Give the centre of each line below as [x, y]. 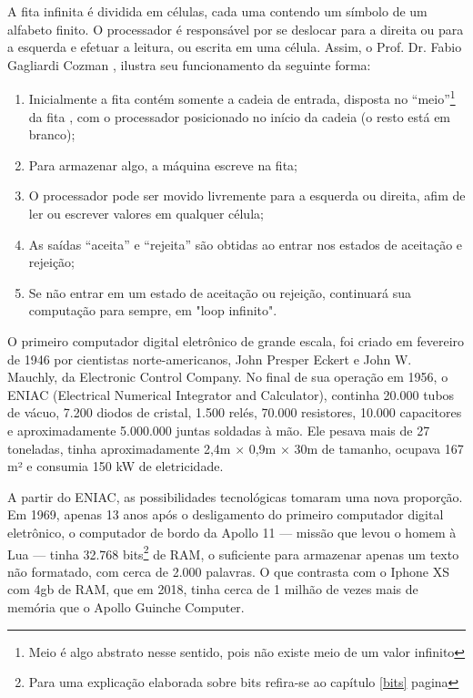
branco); [52, 134]
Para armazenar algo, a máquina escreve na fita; [163, 164]
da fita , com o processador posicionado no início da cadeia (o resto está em [240, 116]
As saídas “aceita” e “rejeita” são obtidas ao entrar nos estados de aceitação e [246, 244]
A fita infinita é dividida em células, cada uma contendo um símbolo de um [217, 11]
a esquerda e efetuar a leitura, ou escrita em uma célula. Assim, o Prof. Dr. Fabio [235, 47]
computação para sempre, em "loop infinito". [153, 310]
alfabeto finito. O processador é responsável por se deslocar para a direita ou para [236, 29]
